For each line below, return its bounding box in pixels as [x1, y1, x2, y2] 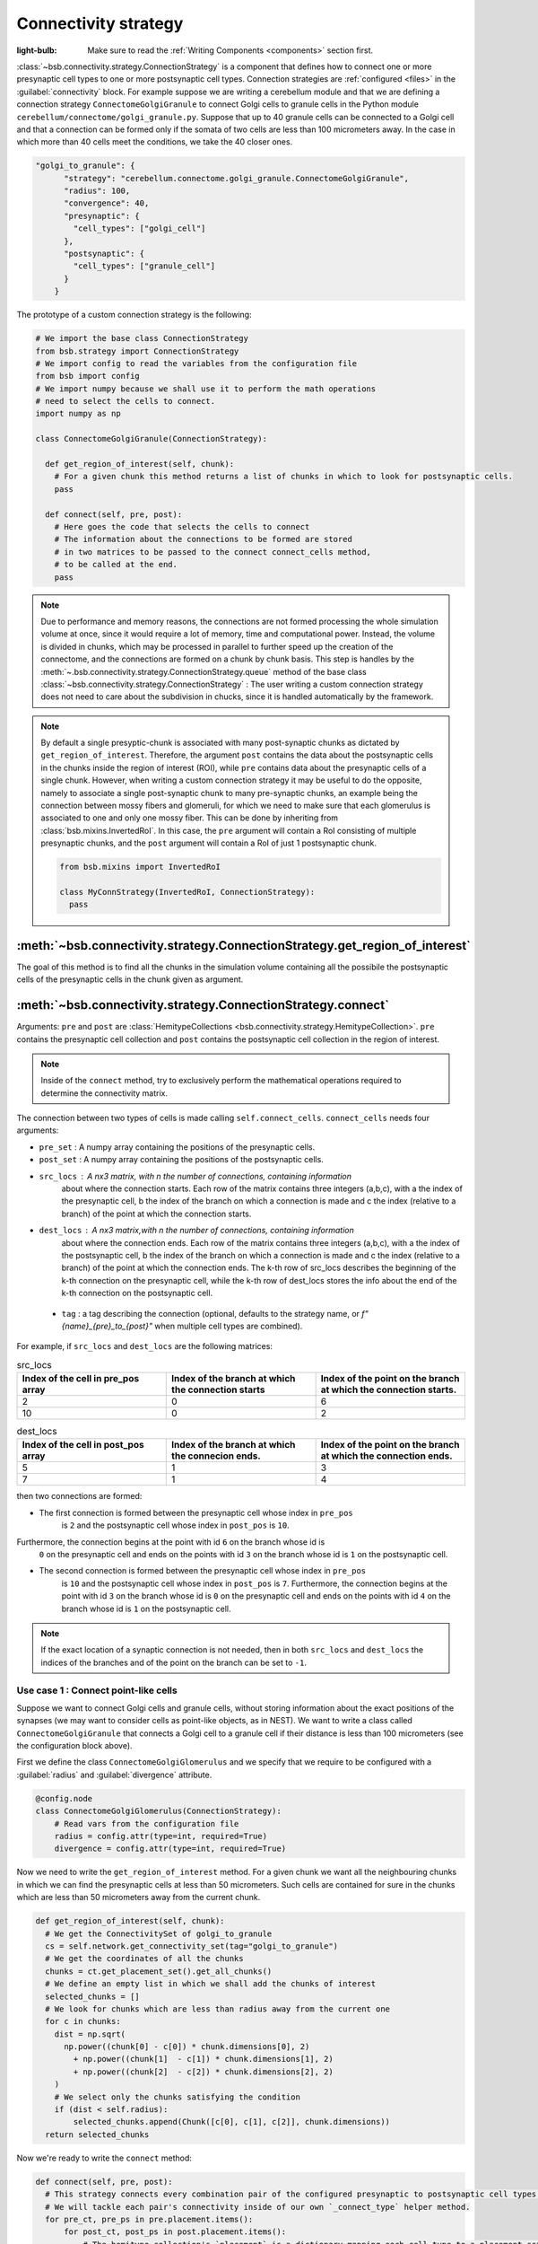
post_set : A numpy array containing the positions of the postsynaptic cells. [39, 1154, 325, 1165]
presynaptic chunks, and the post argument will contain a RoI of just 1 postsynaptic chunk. [40, 837, 377, 848]
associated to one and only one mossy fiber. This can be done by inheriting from [40, 812, 339, 823]
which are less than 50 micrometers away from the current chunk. [16, 1892, 261, 1903]
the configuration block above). [16, 1740, 134, 1751]
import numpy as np [35, 408, 121, 419]
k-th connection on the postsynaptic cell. [61, 1288, 213, 1299]
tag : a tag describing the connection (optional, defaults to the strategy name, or [61, 1308, 360, 1319]
